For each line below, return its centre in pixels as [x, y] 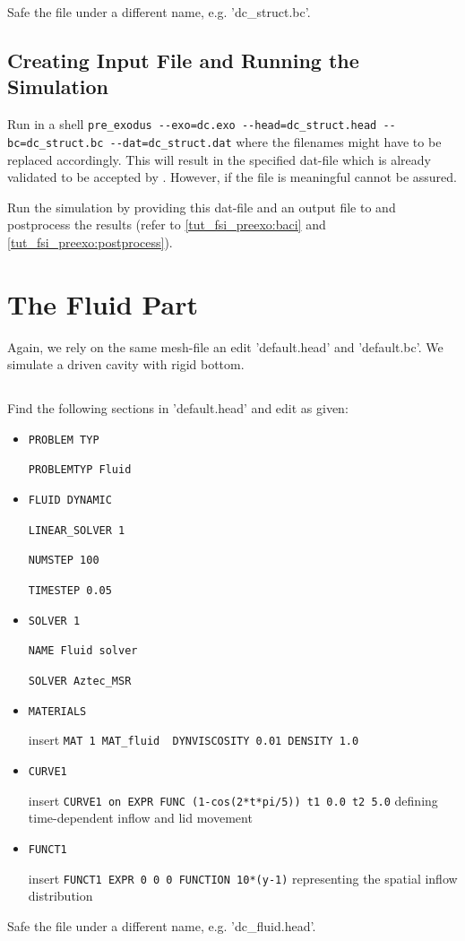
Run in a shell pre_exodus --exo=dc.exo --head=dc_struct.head [192, 124]
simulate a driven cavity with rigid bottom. [126, 364]
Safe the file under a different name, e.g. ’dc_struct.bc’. [159, 12]
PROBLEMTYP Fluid [80, 470]
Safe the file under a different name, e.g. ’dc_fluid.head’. [162, 925]
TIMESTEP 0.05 [70, 591]
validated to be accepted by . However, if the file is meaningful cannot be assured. [232, 177]
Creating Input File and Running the [183, 60]
